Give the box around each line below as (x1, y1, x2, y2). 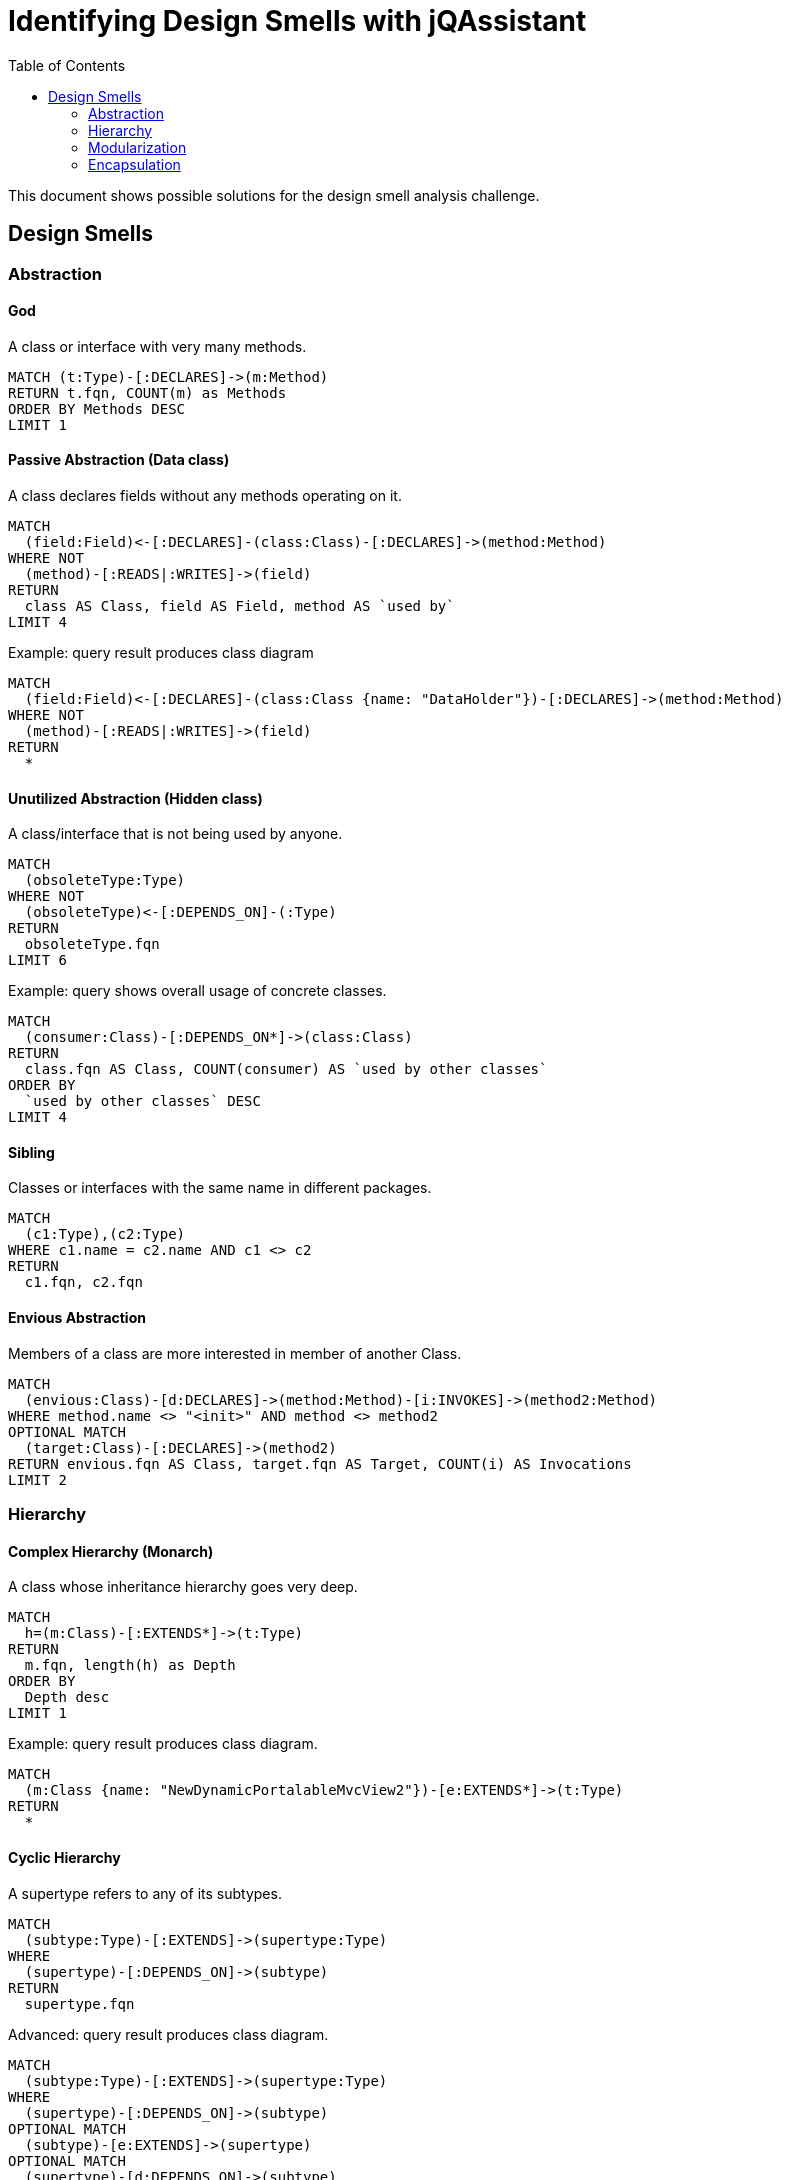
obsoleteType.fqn (24, 936, 160, 953)
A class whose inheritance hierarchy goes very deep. (8, 1578, 358, 1596)
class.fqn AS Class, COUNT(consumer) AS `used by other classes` (24, 1061, 548, 1078)
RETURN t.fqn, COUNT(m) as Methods (8, 384, 287, 401)
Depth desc (24, 1689, 110, 1706)
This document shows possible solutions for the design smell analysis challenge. (8, 186, 540, 204)
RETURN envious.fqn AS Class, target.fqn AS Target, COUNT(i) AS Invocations (8, 1455, 632, 1472)
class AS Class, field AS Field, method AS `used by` (24, 598, 455, 615)
